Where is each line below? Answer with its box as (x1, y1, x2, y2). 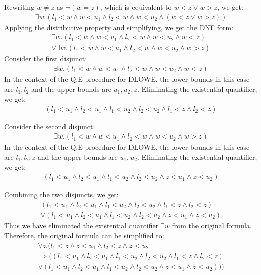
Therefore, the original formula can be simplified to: (4, 230, 164, 241)
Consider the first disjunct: (4, 53, 87, 64)
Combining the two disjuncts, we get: (4, 189, 119, 200)
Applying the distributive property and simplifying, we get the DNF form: (4, 22, 233, 32)
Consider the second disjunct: (4, 121, 95, 131)
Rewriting (4, 2, 35, 12)
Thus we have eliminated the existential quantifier (4, 220, 159, 231)
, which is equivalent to (100, 2, 172, 12)
